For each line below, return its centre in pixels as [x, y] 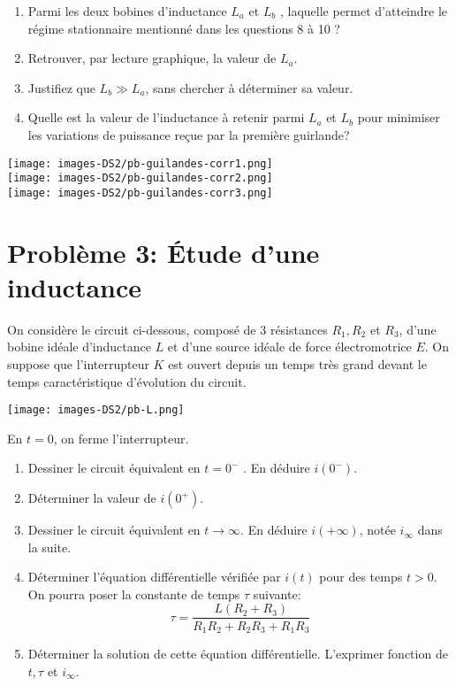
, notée [377, 530]
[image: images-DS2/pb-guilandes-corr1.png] [140, 163]
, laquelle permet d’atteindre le [364, 11]
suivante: [277, 594]
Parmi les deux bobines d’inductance [127, 11]
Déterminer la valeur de [92, 498]
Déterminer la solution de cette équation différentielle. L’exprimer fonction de [238, 653]
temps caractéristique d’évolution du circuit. [127, 381]
